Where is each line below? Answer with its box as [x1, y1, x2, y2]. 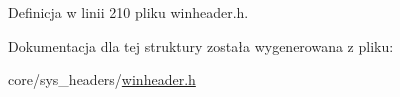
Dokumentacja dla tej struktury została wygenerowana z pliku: [8, 35, 394, 56]
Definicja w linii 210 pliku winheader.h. [8, 2, 249, 22]
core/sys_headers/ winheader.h [8, 69, 196, 90]
